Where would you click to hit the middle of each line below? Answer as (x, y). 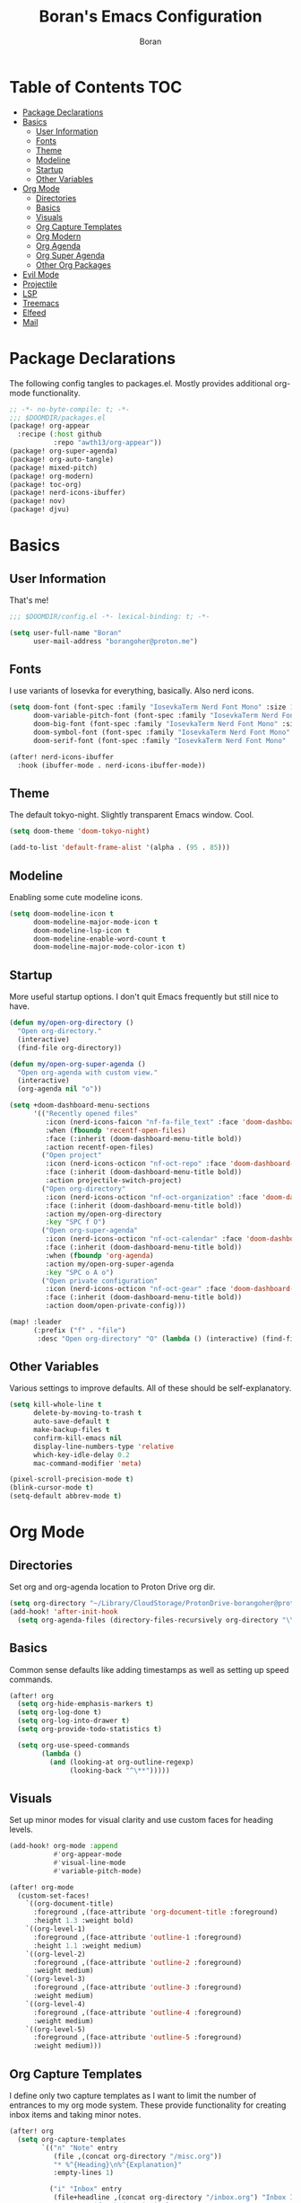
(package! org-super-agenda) (64, 451)
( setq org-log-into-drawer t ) (73, 1721)
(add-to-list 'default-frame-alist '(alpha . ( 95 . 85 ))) (120, 848)
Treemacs (41, 303)
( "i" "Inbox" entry (86, 2190)
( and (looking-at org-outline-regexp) (121, 1762)
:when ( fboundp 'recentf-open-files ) (116, 1130)
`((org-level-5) (56, 2029)
